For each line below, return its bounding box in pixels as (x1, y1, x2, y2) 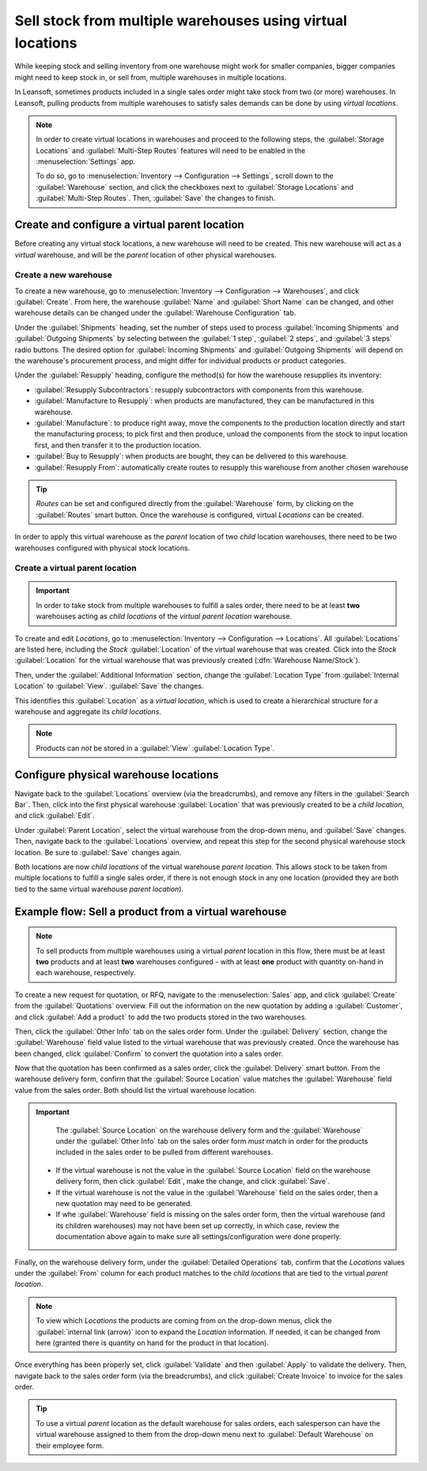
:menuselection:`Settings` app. (36, 157, 136, 166)
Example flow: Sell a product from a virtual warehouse (14, 905, 287, 918)
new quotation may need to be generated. (55, 1199, 193, 1208)
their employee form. (36, 1440, 104, 1450)
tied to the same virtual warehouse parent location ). (14, 884, 184, 894)
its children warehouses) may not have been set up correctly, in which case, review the (55, 1220, 340, 1230)
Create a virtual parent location (14, 562, 138, 573)
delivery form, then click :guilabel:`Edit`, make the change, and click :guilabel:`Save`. (55, 1177, 331, 1186)
